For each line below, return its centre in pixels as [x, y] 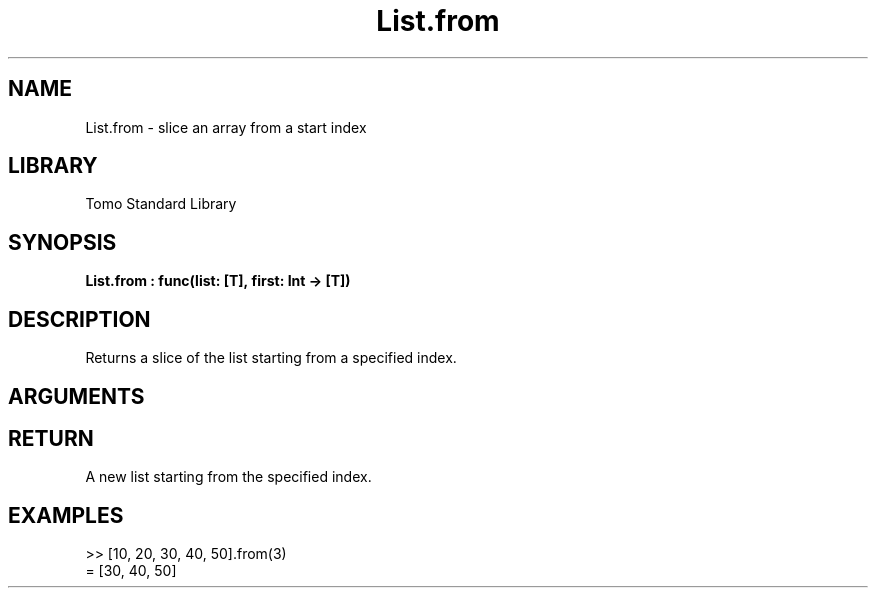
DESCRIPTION [79, 319]
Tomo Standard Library [161, 204]
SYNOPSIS [62, 242]
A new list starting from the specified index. [228, 477]
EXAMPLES [66, 515]
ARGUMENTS [76, 396]
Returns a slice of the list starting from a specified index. [271, 358]
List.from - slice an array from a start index [226, 127]
